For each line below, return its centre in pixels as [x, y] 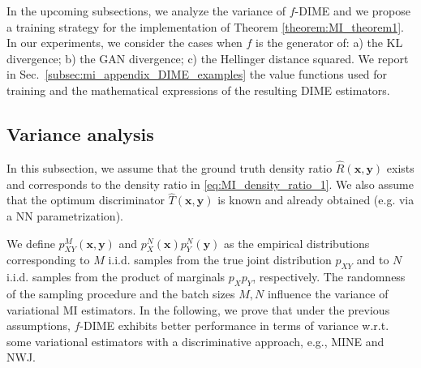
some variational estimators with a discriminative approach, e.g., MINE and [195, 341]
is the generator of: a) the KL [329, 43]
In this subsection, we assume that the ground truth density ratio [170, 167]
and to [373, 260]
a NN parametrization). [65, 215]
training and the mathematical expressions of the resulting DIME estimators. [198, 90]
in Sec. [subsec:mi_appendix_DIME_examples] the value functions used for [197, 74]
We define [31, 243]
